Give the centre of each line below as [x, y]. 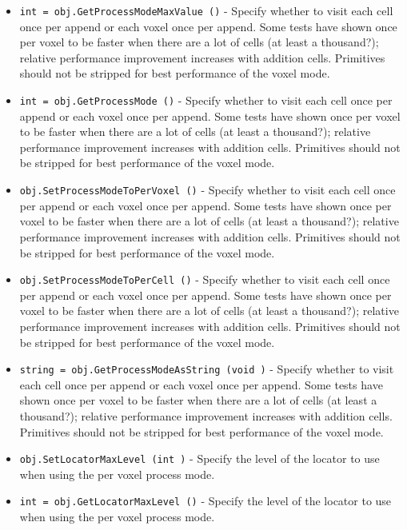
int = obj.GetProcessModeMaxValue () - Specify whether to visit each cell [206, 10]
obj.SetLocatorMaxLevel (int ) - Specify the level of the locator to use [200, 458]
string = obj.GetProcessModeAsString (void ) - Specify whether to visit [207, 369]
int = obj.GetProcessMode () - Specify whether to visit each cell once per [206, 100]
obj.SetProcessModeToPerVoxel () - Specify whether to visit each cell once [207, 190]
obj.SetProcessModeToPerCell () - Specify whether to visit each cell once [205, 279]
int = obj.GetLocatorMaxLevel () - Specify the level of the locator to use [205, 501]
